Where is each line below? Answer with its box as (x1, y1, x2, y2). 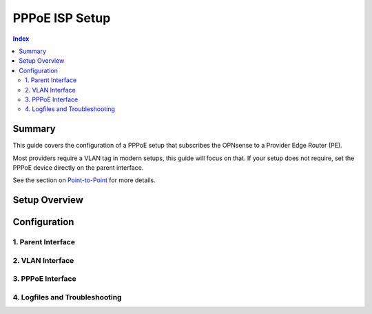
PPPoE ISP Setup (12, 10, 111, 26)
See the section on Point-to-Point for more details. (12, 176, 156, 184)
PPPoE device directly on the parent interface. (12, 163, 144, 172)
